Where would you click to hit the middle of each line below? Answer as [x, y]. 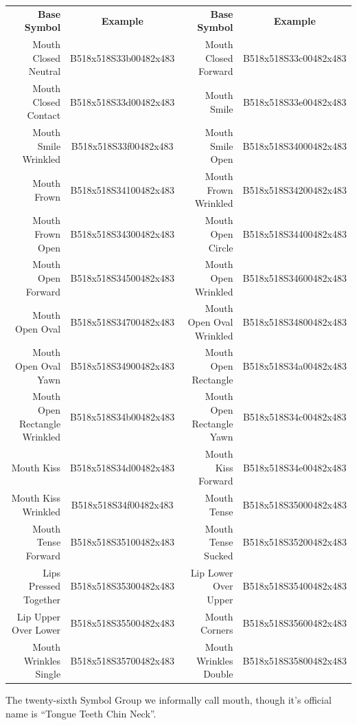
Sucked [219, 555]
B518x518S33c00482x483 [295, 57]
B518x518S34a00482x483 [295, 366]
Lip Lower [212, 572]
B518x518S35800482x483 [295, 660]
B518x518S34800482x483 [295, 321]
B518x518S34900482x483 [122, 366]
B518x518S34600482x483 [295, 277]
